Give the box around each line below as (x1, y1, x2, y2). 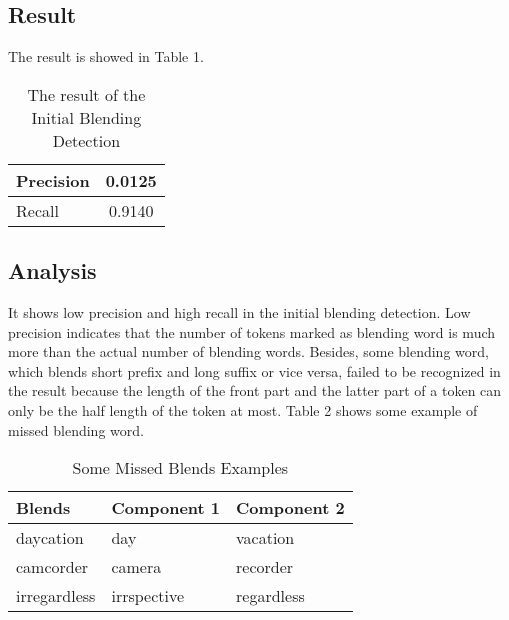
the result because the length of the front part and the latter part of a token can (8, 380, 502, 401)
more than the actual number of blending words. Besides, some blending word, (8, 341, 489, 362)
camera (111, 555, 162, 579)
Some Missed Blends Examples (72, 456, 289, 480)
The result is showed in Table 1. (8, 46, 204, 67)
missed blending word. (8, 419, 144, 440)
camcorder (16, 555, 89, 579)
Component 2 (236, 496, 345, 520)
